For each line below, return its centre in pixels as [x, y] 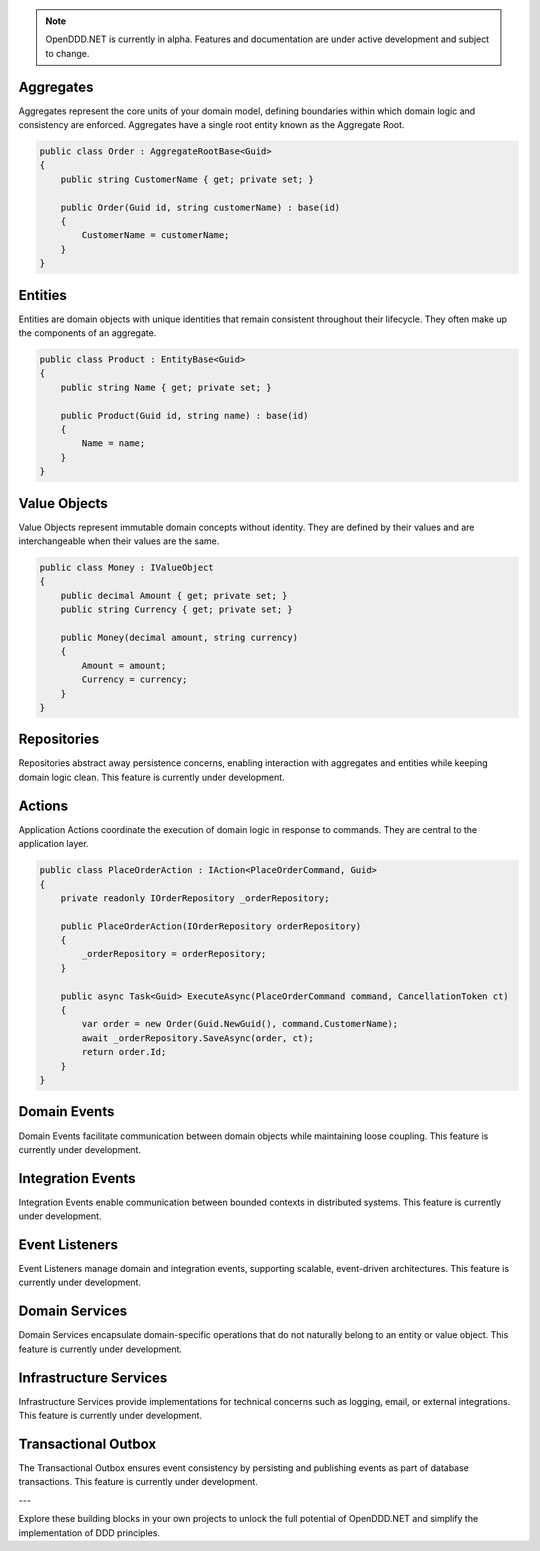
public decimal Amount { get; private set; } [174, 595]
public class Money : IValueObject [126, 568]
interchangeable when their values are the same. [119, 541]
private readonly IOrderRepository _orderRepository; [195, 898]
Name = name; [113, 443]
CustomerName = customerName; [155, 235]
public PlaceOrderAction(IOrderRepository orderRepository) [211, 926]
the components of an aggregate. [87, 333]
